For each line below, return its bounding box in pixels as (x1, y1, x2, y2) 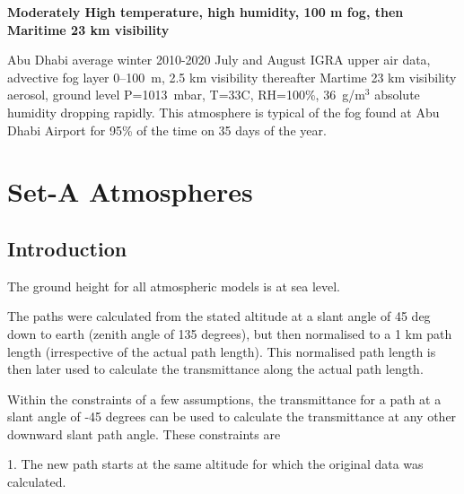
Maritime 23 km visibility (7, 20, 170, 39)
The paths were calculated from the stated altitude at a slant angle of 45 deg (7, 307, 431, 325)
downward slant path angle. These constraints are (7, 424, 281, 443)
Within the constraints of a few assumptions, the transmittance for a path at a (7, 389, 442, 408)
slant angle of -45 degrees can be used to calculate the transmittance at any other (7, 407, 457, 426)
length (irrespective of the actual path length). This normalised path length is (7, 342, 436, 360)
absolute (374, 85, 420, 104)
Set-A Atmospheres (7, 173, 253, 210)
